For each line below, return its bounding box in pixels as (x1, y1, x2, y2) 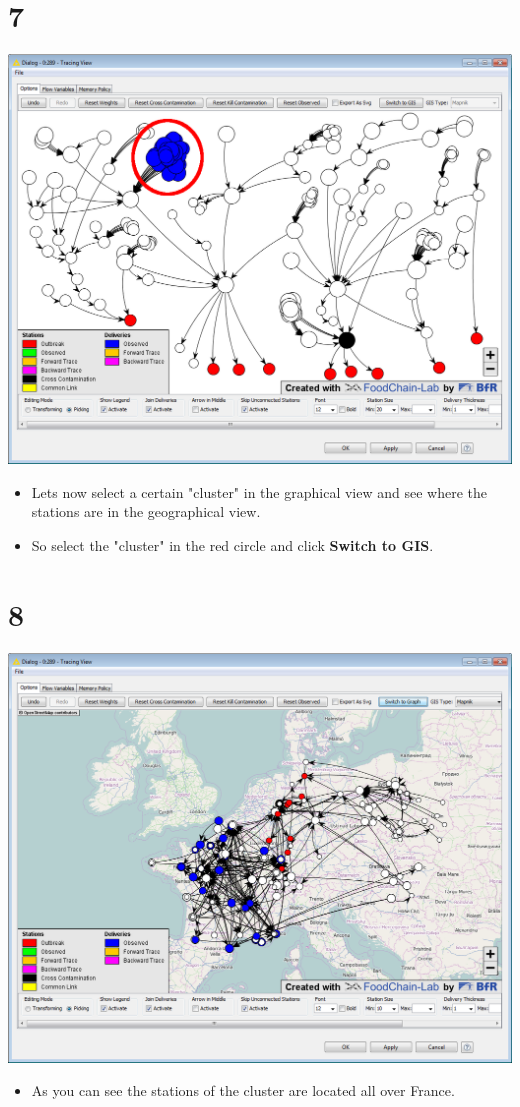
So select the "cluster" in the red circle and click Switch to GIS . (31, 534, 434, 555)
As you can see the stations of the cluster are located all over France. (31, 1080, 455, 1101)
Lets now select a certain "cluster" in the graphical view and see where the (31, 481, 487, 502)
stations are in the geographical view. (31, 501, 261, 522)
